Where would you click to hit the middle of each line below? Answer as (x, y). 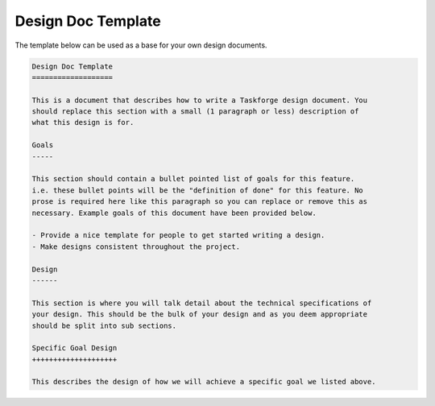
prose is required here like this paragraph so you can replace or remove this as (200, 202)
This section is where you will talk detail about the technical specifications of (202, 303)
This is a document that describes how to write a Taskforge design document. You (200, 100)
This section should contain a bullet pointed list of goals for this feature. (193, 179)
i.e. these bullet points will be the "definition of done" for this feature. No (198, 190)
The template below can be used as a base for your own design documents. (141, 45)
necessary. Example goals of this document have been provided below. (174, 213)
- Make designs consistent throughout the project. (136, 246)
